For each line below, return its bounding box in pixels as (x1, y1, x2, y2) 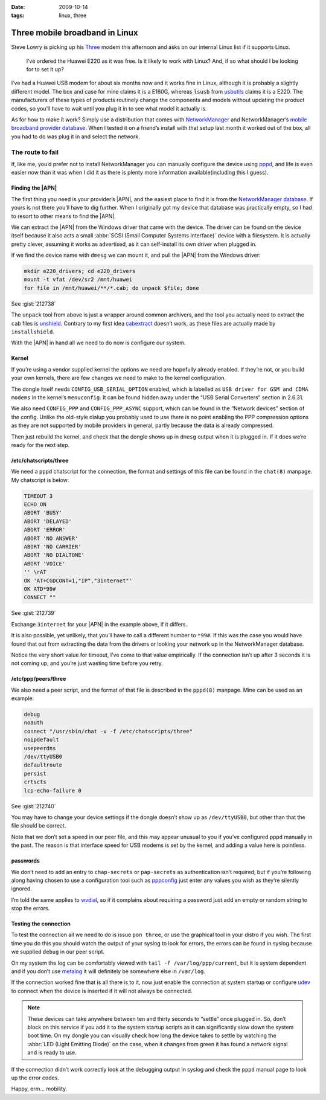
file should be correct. (11, 822, 66, 829)
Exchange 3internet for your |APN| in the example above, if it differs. (11, 620, 188, 628)
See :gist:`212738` (11, 300, 57, 307)
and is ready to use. (27, 1049, 77, 1057)
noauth (24, 719, 43, 726)
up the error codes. (11, 1074, 60, 1081)
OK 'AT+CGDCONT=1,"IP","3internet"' (24, 577, 133, 584)
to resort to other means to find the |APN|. (11, 212, 116, 220)
